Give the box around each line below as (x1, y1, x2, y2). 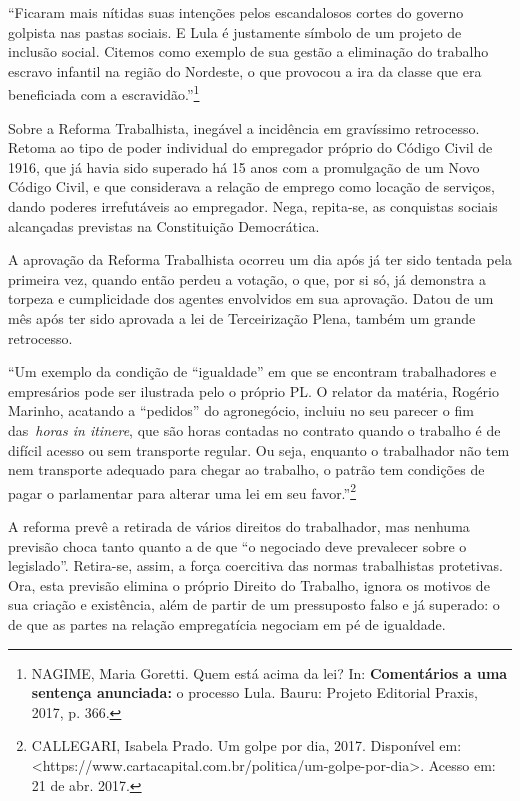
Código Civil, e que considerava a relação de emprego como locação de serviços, (8, 176, 495, 197)
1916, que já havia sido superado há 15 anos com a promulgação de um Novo (8, 156, 480, 177)
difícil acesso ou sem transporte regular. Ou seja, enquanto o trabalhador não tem (8, 439, 510, 460)
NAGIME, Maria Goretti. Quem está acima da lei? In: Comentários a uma (31, 662, 508, 683)
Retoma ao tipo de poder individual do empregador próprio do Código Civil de (8, 137, 493, 158)
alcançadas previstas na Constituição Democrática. (8, 215, 320, 236)
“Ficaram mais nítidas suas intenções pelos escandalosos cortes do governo (8, 2, 464, 22)
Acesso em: (428, 754, 496, 775)
